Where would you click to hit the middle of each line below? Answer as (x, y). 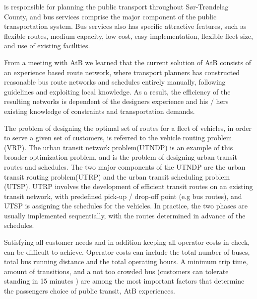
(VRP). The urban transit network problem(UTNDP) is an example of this (119, 147)
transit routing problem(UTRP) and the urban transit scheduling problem (117, 176)
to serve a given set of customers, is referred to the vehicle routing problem (118, 138)
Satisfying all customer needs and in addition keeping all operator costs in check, (127, 242)
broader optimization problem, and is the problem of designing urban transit (121, 157)
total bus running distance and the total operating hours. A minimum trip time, (126, 261)
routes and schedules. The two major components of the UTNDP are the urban (125, 166)
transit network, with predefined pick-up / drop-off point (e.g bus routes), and (123, 196)
